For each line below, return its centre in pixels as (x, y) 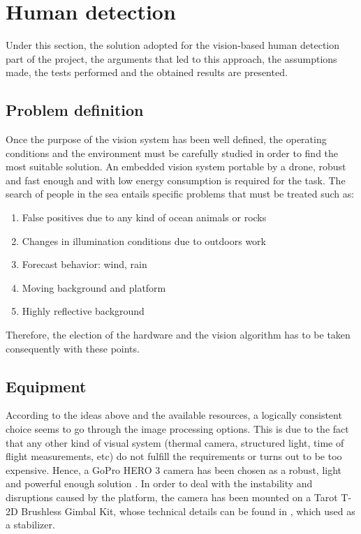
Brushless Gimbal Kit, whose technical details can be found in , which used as (188, 511)
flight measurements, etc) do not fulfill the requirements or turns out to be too (174, 456)
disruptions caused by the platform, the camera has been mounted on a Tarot (172, 497)
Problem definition (75, 110)
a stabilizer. (30, 525)
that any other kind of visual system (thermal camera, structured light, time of (175, 442)
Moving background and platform (94, 287)
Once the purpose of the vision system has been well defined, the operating (166, 139)
